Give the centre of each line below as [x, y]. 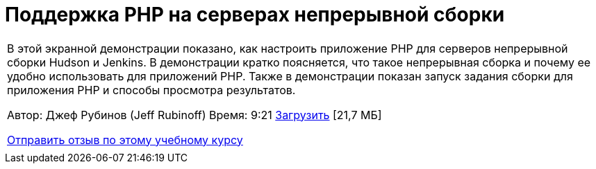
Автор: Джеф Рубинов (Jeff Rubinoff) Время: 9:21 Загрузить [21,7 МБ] [194, 115]
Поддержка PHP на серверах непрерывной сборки [255, 15]
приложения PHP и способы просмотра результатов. [151, 90]
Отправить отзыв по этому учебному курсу [125, 140]
